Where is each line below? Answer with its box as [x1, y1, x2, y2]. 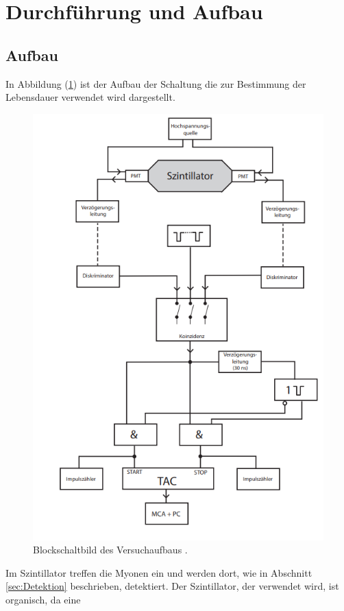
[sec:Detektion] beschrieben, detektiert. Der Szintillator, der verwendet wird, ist [5, 579, 339, 593]
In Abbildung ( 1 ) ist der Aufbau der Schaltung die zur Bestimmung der [5, 76, 306, 91]
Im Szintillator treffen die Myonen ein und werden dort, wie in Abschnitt [5, 565, 312, 579]
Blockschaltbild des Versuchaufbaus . [33, 542, 188, 557]
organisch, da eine [5, 592, 81, 607]
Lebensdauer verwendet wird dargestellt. [5, 90, 175, 104]
